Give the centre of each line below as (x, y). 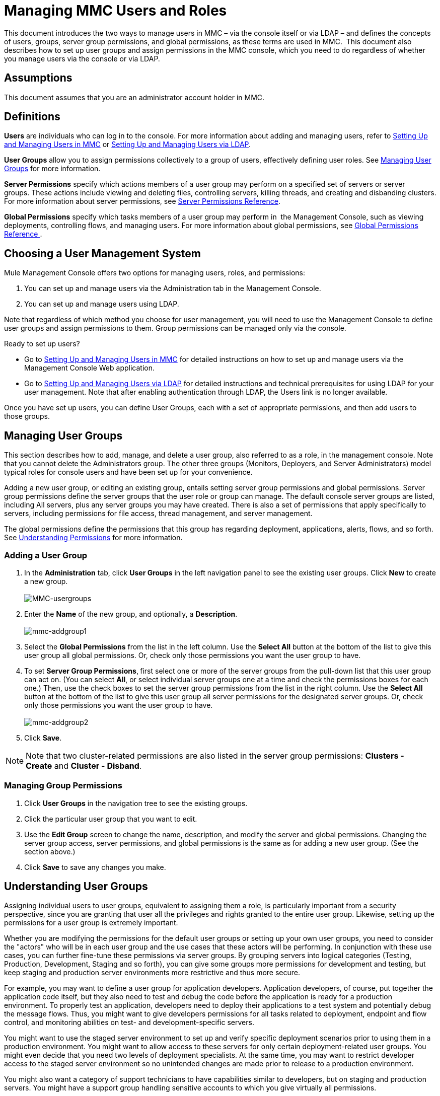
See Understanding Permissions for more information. (93, 538)
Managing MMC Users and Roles (116, 11)
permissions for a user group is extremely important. (91, 923)
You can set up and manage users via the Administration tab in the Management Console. (173, 288)
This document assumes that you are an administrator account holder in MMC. (134, 97)
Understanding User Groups (76, 887)
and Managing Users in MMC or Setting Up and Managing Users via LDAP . (128, 144)
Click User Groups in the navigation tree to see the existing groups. (136, 803)
